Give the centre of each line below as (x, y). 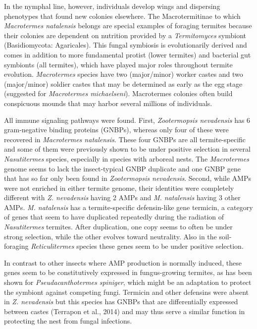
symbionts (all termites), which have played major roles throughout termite (118, 64)
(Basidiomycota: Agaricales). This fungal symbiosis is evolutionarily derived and (126, 45)
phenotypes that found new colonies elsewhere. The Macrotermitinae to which (122, 16)
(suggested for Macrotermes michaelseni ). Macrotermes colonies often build (118, 93)
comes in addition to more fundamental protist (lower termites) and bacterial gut (128, 54)
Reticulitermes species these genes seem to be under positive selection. (137, 246)
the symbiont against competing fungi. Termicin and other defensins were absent (127, 292)
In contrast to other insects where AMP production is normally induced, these (123, 262)
